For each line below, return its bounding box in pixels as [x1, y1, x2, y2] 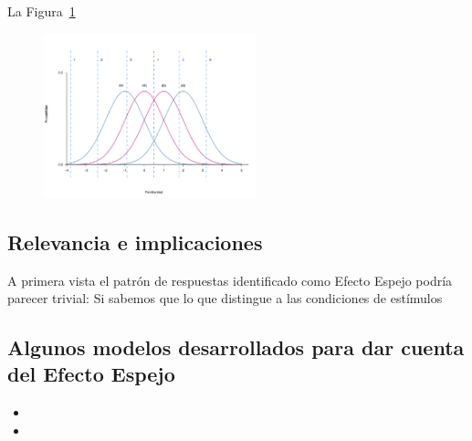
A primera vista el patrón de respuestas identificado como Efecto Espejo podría [7, 270, 453, 289]
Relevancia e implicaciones [7, 227, 263, 256]
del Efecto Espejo [7, 360, 175, 388]
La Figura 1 [7, 2, 76, 20]
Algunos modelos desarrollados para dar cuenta [7, 333, 465, 362]
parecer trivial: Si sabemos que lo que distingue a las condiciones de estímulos [7, 289, 443, 308]
